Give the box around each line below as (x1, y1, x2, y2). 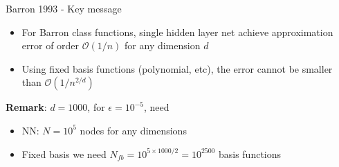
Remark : (6, 100, 47, 114)
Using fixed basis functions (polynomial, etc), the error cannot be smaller (21, 61, 333, 76)
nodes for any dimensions (80, 123, 187, 137)
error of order (21, 38, 80, 53)
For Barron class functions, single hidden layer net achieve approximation (21, 24, 333, 39)
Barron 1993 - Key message (6, 1, 122, 15)
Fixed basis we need (21, 146, 107, 161)
